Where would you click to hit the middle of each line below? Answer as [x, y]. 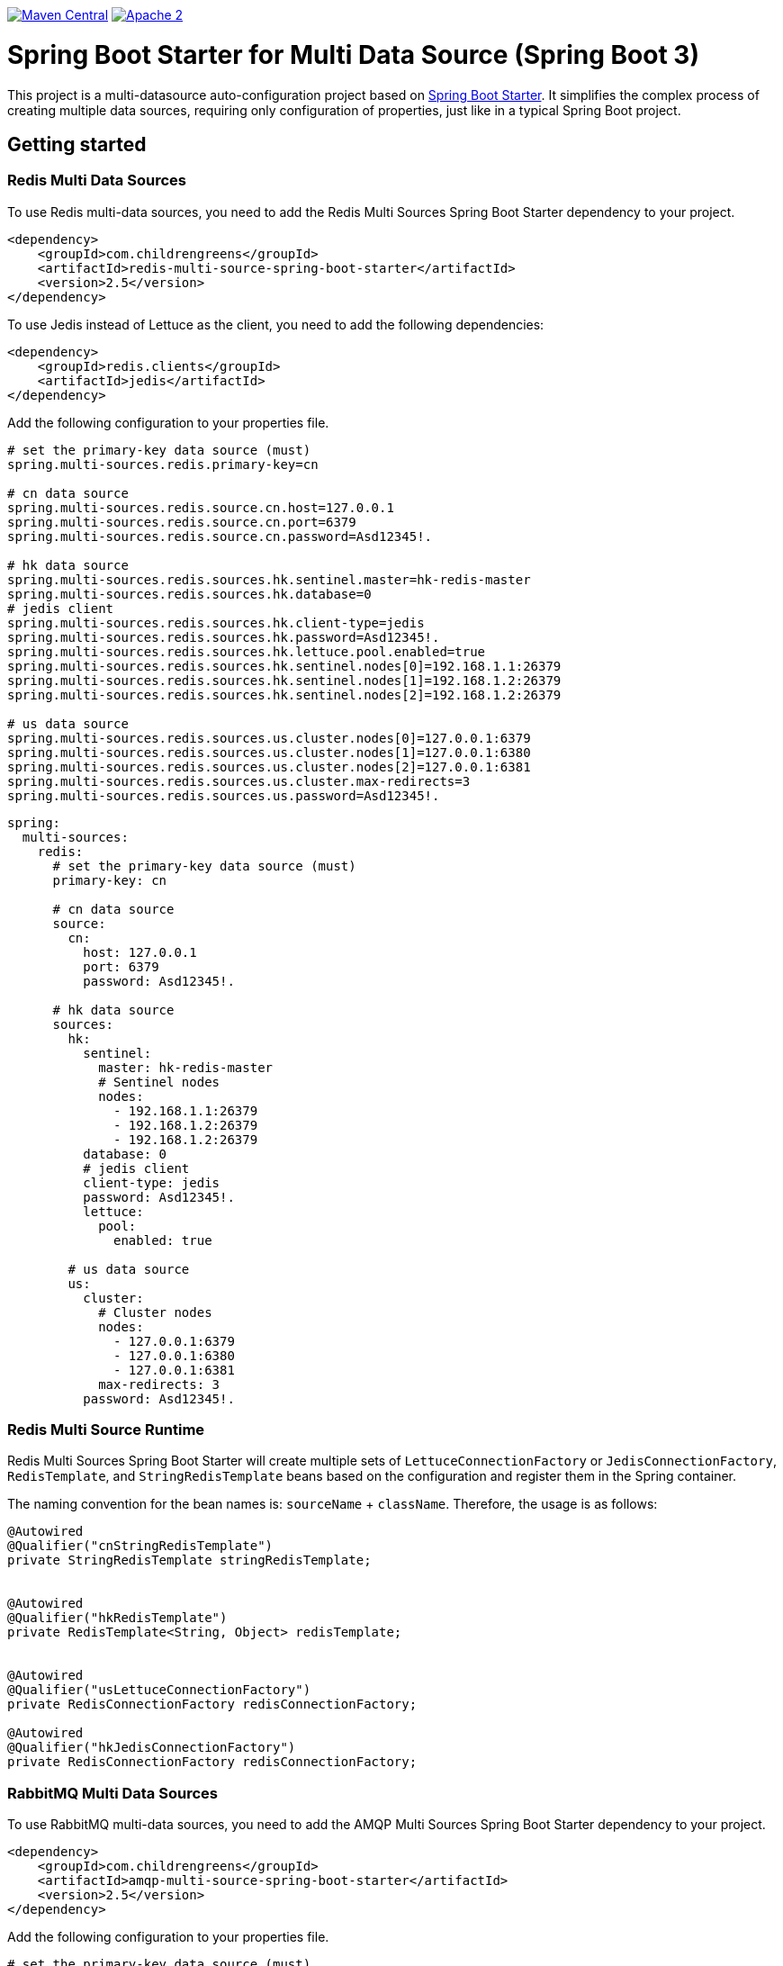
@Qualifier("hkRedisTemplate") [117, 1618]
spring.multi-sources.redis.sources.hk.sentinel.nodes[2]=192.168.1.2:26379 [284, 694]
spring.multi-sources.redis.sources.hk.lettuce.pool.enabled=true [247, 651]
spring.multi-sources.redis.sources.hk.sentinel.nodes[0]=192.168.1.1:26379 [284, 666]
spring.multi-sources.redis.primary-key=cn [163, 464]
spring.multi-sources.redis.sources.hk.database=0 [189, 594]
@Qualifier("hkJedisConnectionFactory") [152, 1748]
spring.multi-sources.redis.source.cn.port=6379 [182, 522]
